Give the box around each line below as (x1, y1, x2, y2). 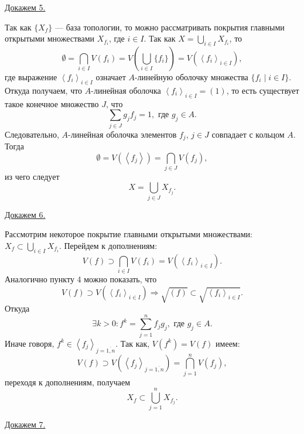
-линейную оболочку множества (134, 70, 248, 83)
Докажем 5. (5, 1, 46, 13)
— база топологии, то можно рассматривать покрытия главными (55, 20, 285, 33)
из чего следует (5, 170, 60, 182)
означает (95, 70, 126, 83)
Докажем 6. (5, 208, 46, 220)
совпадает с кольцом (211, 128, 285, 140)
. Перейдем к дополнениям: (59, 239, 158, 251)
